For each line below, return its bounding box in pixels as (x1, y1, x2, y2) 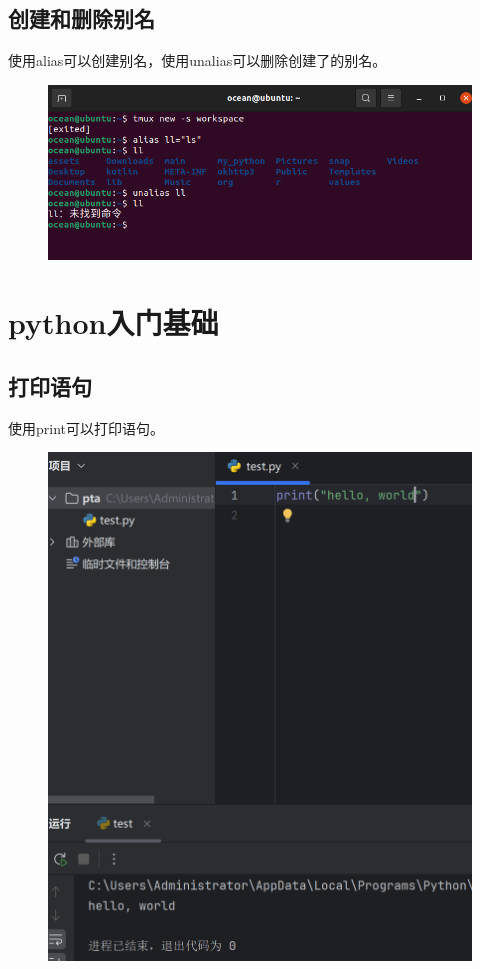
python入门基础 (8, 302, 219, 343)
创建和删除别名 (8, 3, 155, 34)
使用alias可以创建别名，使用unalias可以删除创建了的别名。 (8, 50, 387, 71)
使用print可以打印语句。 (8, 417, 165, 438)
